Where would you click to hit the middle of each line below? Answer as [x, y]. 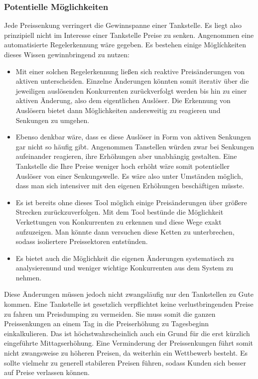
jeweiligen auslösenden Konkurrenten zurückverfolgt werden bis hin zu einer [131, 90]
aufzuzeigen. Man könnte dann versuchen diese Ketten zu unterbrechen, [125, 231]
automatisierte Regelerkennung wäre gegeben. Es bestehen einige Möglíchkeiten [125, 45]
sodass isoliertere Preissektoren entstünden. [82, 241]
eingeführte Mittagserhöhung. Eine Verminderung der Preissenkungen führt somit [129, 343]
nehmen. [29, 277]
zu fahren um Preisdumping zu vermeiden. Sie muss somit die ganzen [110, 314]
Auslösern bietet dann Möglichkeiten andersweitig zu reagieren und [118, 110]
